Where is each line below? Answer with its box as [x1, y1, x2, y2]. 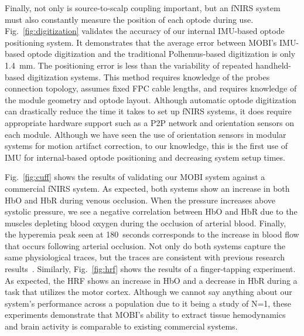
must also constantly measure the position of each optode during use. [5, 13, 254, 25]
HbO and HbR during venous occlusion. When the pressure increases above [5, 194, 276, 206]
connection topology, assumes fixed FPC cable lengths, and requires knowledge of [5, 82, 297, 94]
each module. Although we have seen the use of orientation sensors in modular [5, 128, 286, 140]
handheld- [255, 59, 291, 71]
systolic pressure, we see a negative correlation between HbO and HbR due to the [5, 205, 298, 218]
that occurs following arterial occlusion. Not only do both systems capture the [5, 239, 285, 252]
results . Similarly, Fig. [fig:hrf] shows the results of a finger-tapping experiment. [5, 263, 296, 275]
